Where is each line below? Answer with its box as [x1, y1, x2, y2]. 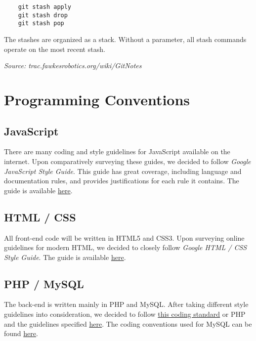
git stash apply [18, 3, 72, 10]
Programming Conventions [4, 89, 190, 109]
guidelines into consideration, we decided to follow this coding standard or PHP [4, 309, 246, 319]
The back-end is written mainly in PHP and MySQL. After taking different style [4, 299, 249, 309]
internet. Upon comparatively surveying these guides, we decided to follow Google [4, 156, 251, 166]
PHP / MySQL [4, 276, 84, 291]
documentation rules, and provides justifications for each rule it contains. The [4, 175, 239, 186]
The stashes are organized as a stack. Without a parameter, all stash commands [4, 34, 247, 44]
